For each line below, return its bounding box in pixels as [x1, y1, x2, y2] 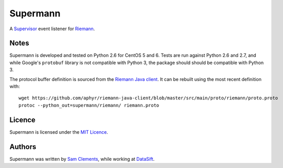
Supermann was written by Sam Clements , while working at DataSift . [9, 156, 155, 162]
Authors [9, 142, 36, 151]
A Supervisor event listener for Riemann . [9, 26, 95, 32]
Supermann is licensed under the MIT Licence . [9, 129, 108, 135]
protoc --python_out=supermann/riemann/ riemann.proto [18, 102, 159, 108]
